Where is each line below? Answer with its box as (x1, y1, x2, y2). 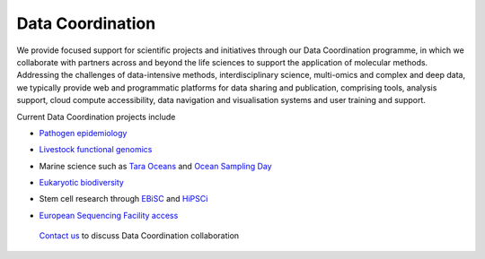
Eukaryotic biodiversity (39, 177, 125, 188)
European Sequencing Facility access (39, 210, 179, 220)
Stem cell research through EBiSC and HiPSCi (39, 194, 208, 204)
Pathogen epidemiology (39, 127, 128, 138)
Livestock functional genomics (39, 144, 153, 155)
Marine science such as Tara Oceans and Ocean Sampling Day (39, 160, 273, 171)
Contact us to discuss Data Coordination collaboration (39, 230, 240, 241)
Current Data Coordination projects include (16, 111, 176, 122)
